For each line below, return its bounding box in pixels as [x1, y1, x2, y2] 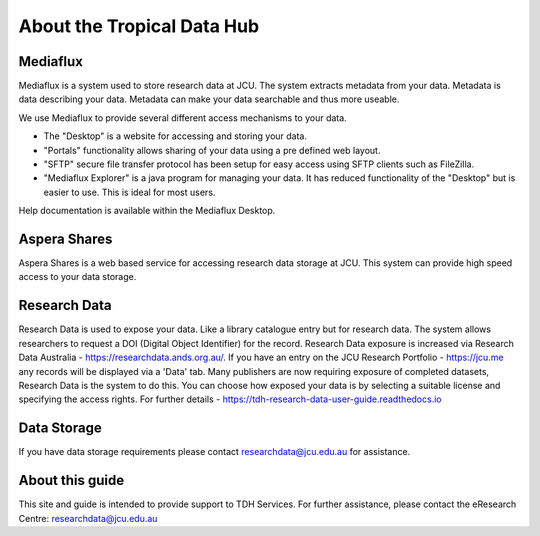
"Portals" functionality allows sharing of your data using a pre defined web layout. [43, 144, 381, 156]
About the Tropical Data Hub [18, 15, 260, 37]
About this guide [18, 472, 125, 489]
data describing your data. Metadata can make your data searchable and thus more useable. [18, 93, 400, 105]
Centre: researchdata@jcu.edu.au [18, 512, 158, 524]
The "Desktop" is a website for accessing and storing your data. [43, 130, 307, 142]
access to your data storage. [18, 271, 137, 283]
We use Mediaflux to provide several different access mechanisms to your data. [18, 111, 347, 124]
